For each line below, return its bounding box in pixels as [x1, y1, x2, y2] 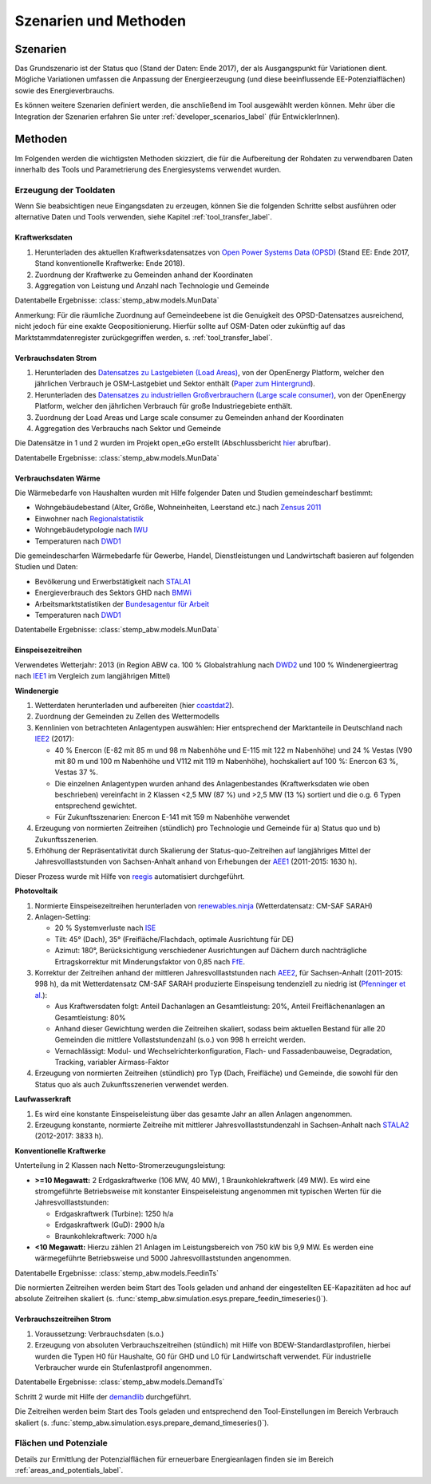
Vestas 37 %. [54, 767, 99, 778]
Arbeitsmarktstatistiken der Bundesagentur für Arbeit [34, 599, 210, 608]
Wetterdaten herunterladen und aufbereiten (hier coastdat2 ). [34, 700, 235, 710]
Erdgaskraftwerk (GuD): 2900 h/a [54, 1220, 165, 1229]
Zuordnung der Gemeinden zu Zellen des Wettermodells [34, 711, 219, 722]
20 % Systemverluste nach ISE [54, 923, 156, 933]
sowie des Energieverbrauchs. [14, 85, 115, 95]
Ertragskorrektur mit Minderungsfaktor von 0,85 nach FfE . [54, 956, 245, 966]
